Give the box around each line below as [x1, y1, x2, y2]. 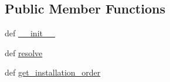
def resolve [5, 46, 43, 59]
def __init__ [5, 27, 55, 39]
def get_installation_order [5, 66, 101, 78]
